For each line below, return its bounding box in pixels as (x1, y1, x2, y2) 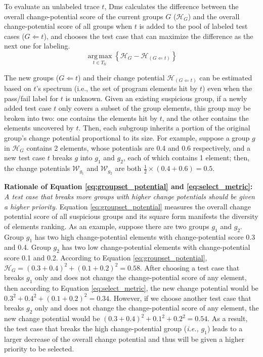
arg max (87, 52, 112, 60)
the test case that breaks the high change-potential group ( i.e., (4, 323, 199, 333)
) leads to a (207, 323, 243, 333)
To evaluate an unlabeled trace (4, 1, 100, 11)
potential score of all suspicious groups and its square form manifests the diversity (4, 211, 258, 221)
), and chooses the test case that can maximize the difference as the (43, 30, 253, 41)
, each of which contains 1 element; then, (123, 152, 250, 163)
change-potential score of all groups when (4, 21, 133, 31)
